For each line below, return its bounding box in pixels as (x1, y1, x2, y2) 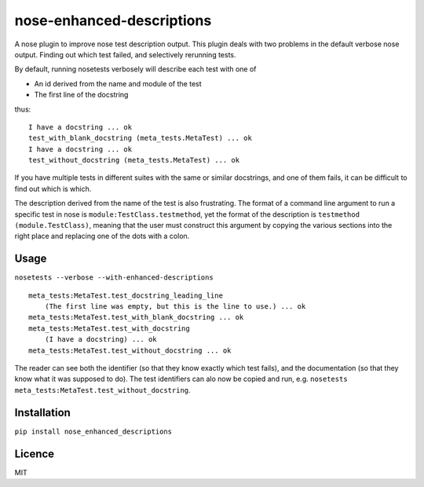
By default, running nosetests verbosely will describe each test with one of (14, 64, 257, 74)
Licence (14, 447, 55, 460)
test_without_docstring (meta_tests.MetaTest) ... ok (28, 156, 239, 165)
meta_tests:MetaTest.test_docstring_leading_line (28, 291, 224, 300)
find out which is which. (14, 184, 92, 193)
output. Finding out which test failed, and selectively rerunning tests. (14, 49, 236, 59)
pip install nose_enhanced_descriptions (14, 427, 173, 436)
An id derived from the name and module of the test (34, 79, 202, 88)
